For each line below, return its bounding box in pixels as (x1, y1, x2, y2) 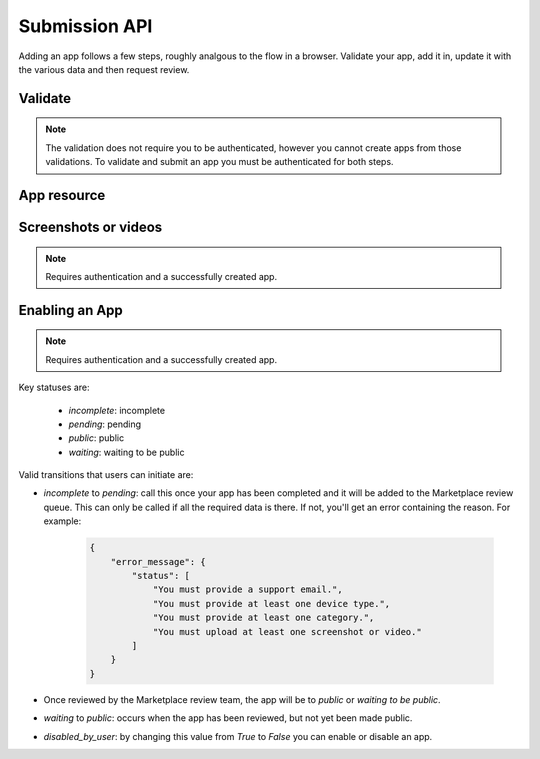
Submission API (18, 15, 153, 37)
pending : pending (68, 418, 142, 430)
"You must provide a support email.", (152, 584, 344, 595)
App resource (18, 186, 106, 204)
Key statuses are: (18, 381, 90, 394)
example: (43, 515, 82, 527)
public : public (68, 432, 125, 444)
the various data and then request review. (18, 63, 190, 75)
